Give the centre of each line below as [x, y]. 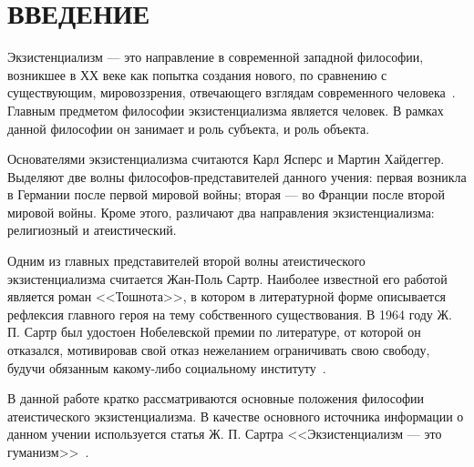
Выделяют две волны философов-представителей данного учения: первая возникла [237, 176]
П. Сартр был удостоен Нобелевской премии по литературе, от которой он [214, 332]
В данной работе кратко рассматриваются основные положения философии [216, 398]
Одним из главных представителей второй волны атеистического [186, 261]
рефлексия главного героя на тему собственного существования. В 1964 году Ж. [230, 314]
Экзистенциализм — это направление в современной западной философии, [216, 57]
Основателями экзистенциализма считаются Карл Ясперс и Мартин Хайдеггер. [226, 159]
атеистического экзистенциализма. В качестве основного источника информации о [236, 416]
